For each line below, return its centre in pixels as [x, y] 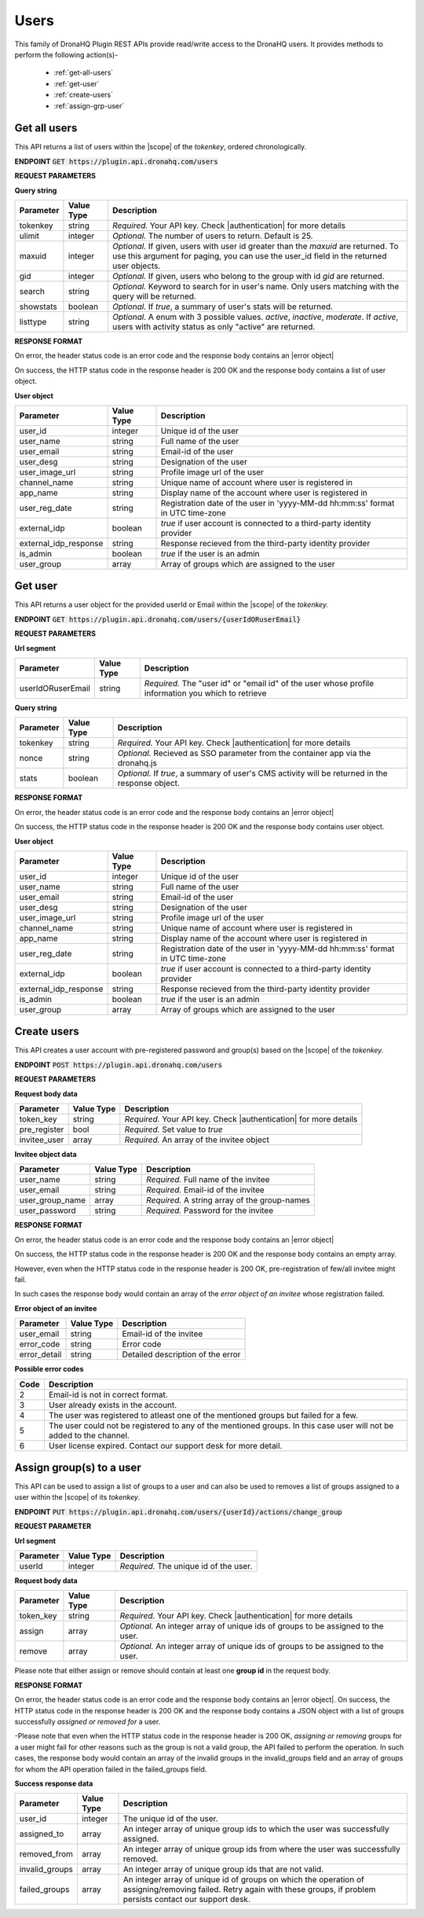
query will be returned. [154, 296]
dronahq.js [137, 763]
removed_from [46, 1854]
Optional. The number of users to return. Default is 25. [213, 236]
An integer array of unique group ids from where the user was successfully [261, 1849]
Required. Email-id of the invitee [205, 1190]
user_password [48, 1210]
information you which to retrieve [205, 693]
